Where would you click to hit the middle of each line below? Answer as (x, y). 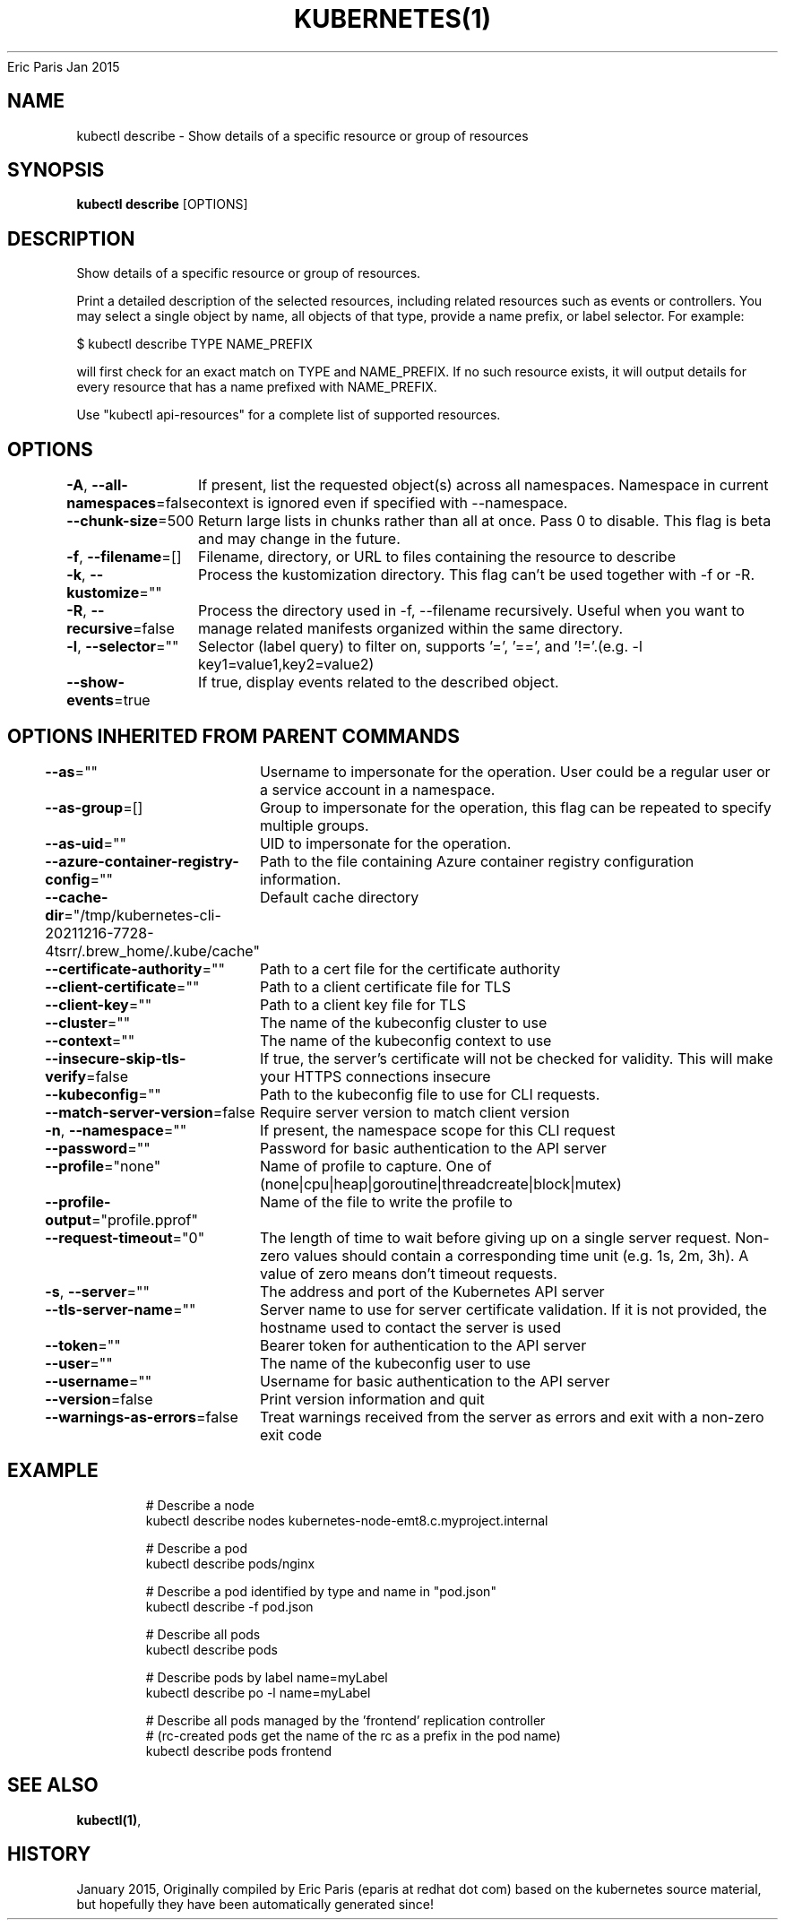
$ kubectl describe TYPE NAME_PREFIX (194, 344)
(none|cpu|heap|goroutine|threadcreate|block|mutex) (440, 1184)
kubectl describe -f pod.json (229, 1606)
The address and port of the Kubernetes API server (432, 1291)
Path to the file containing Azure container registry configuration (477, 861)
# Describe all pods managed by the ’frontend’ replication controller (345, 1720)
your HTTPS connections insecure (375, 1076)
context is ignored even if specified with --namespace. (383, 503)
